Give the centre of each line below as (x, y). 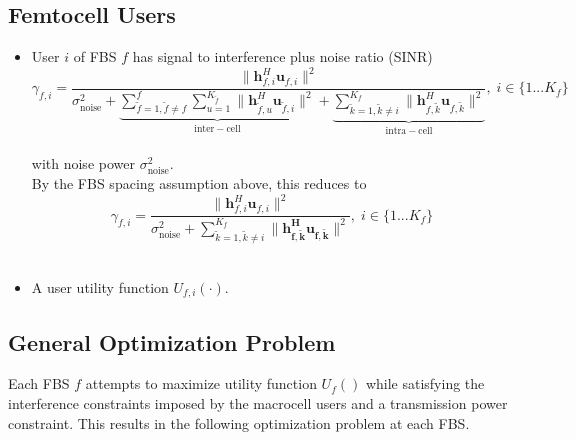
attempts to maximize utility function (201, 383)
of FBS (95, 56)
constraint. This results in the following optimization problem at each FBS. (239, 422)
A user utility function (100, 286)
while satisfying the (425, 383)
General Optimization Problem (172, 341)
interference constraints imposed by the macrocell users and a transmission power (258, 403)
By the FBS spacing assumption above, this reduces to (199, 183)
